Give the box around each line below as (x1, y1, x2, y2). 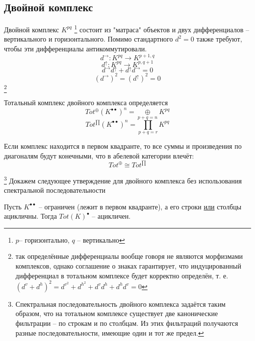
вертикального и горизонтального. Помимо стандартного (4, 34, 173, 44)
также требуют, (196, 34, 242, 44)
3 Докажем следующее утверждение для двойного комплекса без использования (4, 174, 242, 185)
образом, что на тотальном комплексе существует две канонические (15, 308, 218, 318)
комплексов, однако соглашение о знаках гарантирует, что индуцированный (15, 261, 241, 271)
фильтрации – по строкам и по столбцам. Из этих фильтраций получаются (15, 318, 238, 328)
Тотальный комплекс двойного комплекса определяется (4, 97, 168, 107)
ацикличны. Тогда (4, 211, 57, 221)
